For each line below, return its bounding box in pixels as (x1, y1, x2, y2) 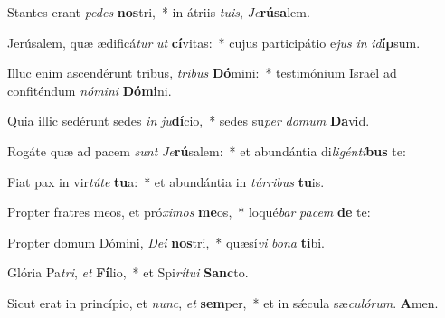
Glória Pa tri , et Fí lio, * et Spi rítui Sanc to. (7, 263, 249, 282)
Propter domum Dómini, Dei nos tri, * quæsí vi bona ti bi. (7, 232, 325, 251)
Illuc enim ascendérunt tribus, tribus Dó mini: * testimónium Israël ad (7, 63, 397, 82)
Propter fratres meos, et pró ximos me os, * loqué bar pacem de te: (7, 202, 371, 221)
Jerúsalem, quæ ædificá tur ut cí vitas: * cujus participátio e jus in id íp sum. (7, 33, 421, 51)
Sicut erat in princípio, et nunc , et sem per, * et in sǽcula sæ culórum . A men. (7, 293, 439, 312)
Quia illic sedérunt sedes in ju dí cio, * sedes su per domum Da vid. (7, 111, 370, 130)
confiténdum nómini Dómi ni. (7, 80, 172, 99)
